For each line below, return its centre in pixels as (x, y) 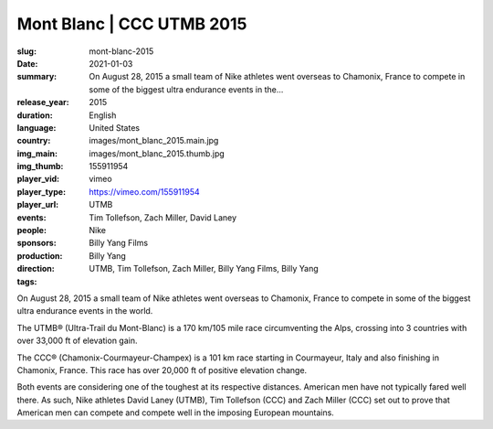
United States (115, 127)
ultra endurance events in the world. (85, 311)
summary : (37, 77)
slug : (26, 51)
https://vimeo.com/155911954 (144, 191)
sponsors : (37, 243)
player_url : (38, 205)
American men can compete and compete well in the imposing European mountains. (176, 413)
